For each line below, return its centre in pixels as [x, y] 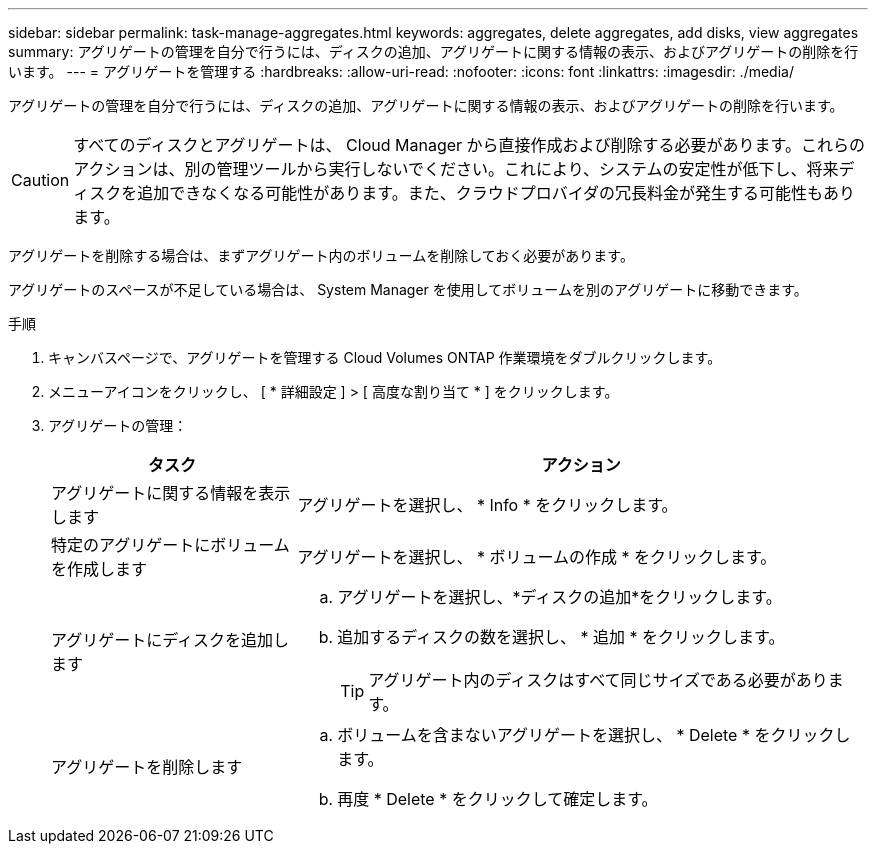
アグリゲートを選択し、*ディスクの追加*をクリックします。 [559, 597]
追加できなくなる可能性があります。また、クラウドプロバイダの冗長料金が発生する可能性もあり [496, 193]
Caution [40, 180]
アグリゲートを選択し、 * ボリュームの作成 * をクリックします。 [537, 557]
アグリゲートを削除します [147, 767]
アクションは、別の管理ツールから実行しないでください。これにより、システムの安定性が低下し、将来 [456, 169]
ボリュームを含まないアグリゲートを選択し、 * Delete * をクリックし [594, 735]
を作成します [99, 569]
